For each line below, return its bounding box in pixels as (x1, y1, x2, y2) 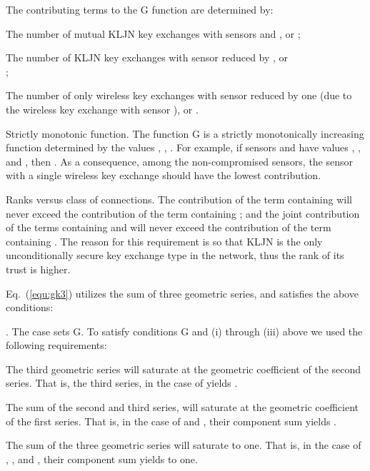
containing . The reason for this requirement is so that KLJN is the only (6, 233, 323, 248)
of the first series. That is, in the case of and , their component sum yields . (6, 413, 337, 428)
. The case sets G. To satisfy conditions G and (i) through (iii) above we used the (6, 323, 363, 338)
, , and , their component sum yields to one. (6, 451, 198, 466)
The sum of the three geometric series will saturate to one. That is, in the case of (6, 437, 361, 452)
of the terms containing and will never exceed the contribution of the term (6, 220, 331, 235)
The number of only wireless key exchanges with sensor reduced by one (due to (6, 88, 352, 103)
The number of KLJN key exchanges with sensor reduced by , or (6, 50, 289, 65)
